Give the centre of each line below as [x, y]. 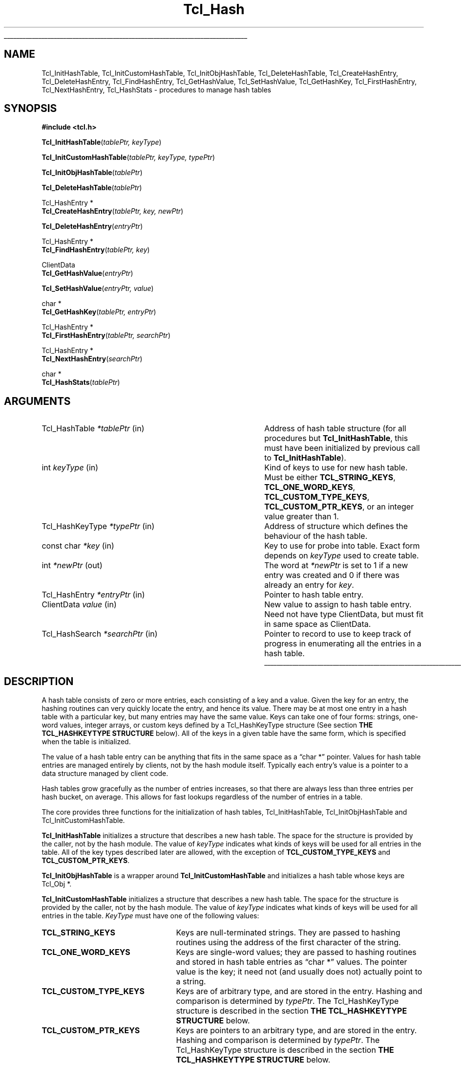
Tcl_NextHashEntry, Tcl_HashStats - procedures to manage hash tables [157, 89]
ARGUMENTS [37, 401]
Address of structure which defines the [336, 526]
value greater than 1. [302, 517]
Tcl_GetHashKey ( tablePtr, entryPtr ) [99, 312]
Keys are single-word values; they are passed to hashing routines [296, 952]
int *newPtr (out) [72, 566]
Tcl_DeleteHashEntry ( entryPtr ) [92, 226]
